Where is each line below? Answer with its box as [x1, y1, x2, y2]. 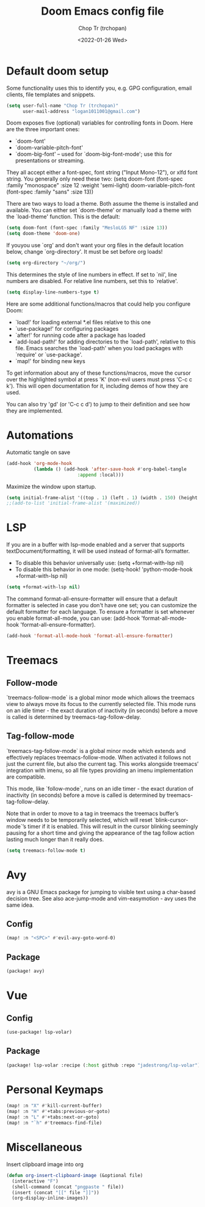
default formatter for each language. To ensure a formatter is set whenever [6, 608, 195, 616]
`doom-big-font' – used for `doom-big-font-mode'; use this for [15, 151, 173, 158]
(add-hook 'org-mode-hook [6, 460, 72, 466]
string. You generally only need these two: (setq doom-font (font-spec [6, 175, 183, 182]
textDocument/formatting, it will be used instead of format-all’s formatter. [6, 547, 190, 555]
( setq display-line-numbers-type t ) [6, 289, 99, 295]
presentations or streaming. [15, 157, 85, 164]
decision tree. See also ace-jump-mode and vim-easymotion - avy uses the [6, 895, 196, 902]
